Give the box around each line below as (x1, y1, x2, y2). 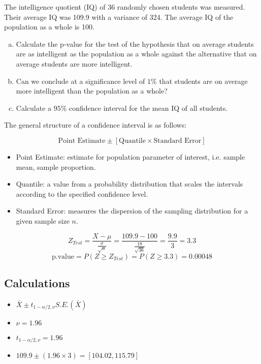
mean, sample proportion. (16, 161, 96, 172)
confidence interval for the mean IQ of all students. (69, 102, 228, 113)
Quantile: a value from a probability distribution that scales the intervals (16, 178, 243, 189)
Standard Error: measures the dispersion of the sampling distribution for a (16, 205, 248, 216)
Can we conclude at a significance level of (16, 75, 145, 86)
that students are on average (159, 75, 248, 86)
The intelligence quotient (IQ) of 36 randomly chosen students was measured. (4, 2, 245, 12)
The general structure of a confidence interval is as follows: (4, 119, 187, 130)
